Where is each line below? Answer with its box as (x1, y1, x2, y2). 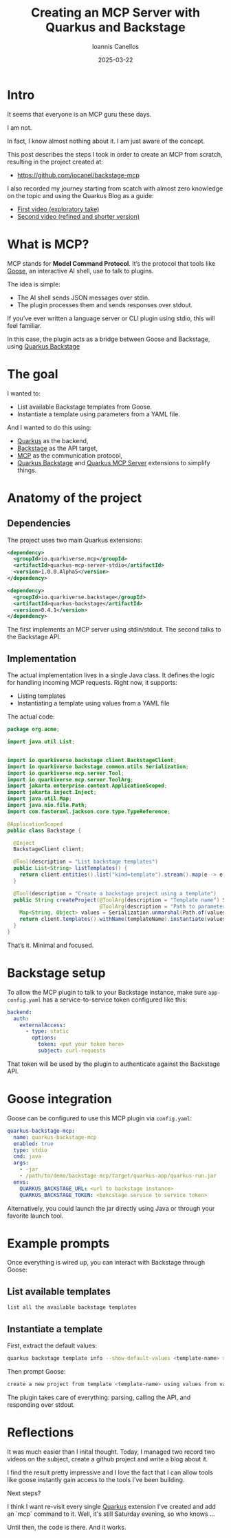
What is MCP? (7, 236, 89, 252)
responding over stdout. (7, 1400, 76, 1409)
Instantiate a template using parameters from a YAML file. (16, 409, 180, 418)
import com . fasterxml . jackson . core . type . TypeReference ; (7, 808, 170, 815)
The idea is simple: (7, 280, 60, 288)
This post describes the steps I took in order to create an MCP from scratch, (7, 150, 223, 158)
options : (32, 1034, 57, 1042)
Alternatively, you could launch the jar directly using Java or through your (7, 1204, 215, 1212)
